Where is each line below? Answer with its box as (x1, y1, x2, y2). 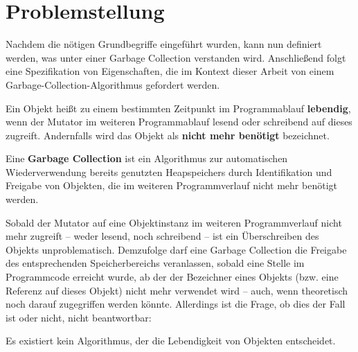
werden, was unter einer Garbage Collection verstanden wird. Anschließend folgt (6, 50, 346, 64)
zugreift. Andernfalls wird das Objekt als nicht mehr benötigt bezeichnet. (6, 127, 330, 142)
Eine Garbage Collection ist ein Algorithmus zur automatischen (6, 151, 288, 166)
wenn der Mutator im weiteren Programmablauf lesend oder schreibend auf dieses (6, 114, 352, 129)
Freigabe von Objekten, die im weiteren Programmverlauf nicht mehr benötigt (6, 178, 337, 193)
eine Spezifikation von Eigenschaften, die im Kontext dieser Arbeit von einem (6, 64, 334, 78)
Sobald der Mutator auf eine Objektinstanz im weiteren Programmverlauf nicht (6, 215, 342, 229)
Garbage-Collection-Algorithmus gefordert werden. (6, 77, 220, 91)
